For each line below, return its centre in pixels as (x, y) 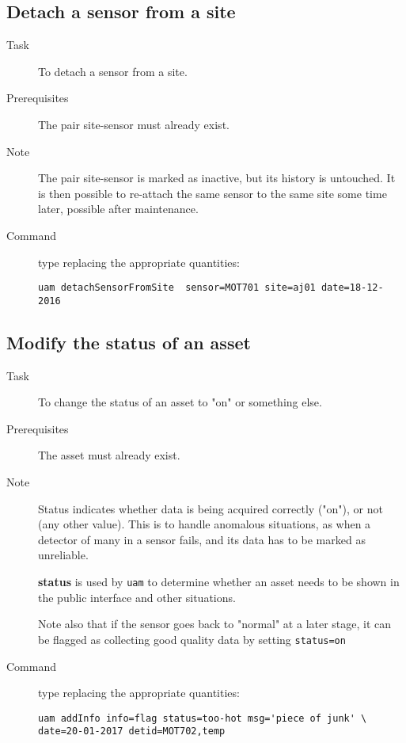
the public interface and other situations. (137, 597)
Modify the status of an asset (129, 342)
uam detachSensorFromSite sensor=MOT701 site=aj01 (177, 288)
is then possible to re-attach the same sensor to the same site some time (212, 193)
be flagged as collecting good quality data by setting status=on (192, 639)
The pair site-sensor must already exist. (134, 124)
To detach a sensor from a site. (113, 71)
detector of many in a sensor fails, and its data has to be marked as (202, 539)
